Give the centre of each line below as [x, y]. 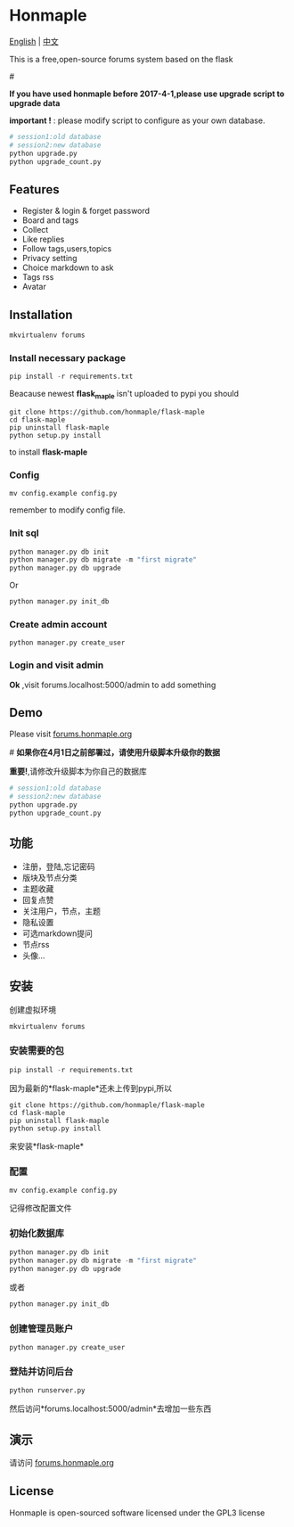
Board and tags [50, 220]
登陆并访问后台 [41, 1371]
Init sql [24, 533]
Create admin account [58, 624]
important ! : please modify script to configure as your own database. [137, 120]
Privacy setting [49, 259]
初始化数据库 [37, 1233]
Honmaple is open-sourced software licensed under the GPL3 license [137, 1513]
